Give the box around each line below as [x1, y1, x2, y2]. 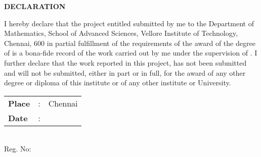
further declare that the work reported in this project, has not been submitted [4, 57, 247, 68]
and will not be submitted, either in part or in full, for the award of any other [4, 67, 246, 78]
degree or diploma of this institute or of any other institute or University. [4, 77, 231, 88]
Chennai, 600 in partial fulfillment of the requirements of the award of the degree [4, 37, 255, 48]
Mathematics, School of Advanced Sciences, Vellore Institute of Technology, [4, 28, 238, 38]
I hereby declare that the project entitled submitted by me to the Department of [4, 18, 254, 28]
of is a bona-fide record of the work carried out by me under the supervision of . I [4, 47, 257, 58]
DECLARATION [4, 1, 66, 11]
